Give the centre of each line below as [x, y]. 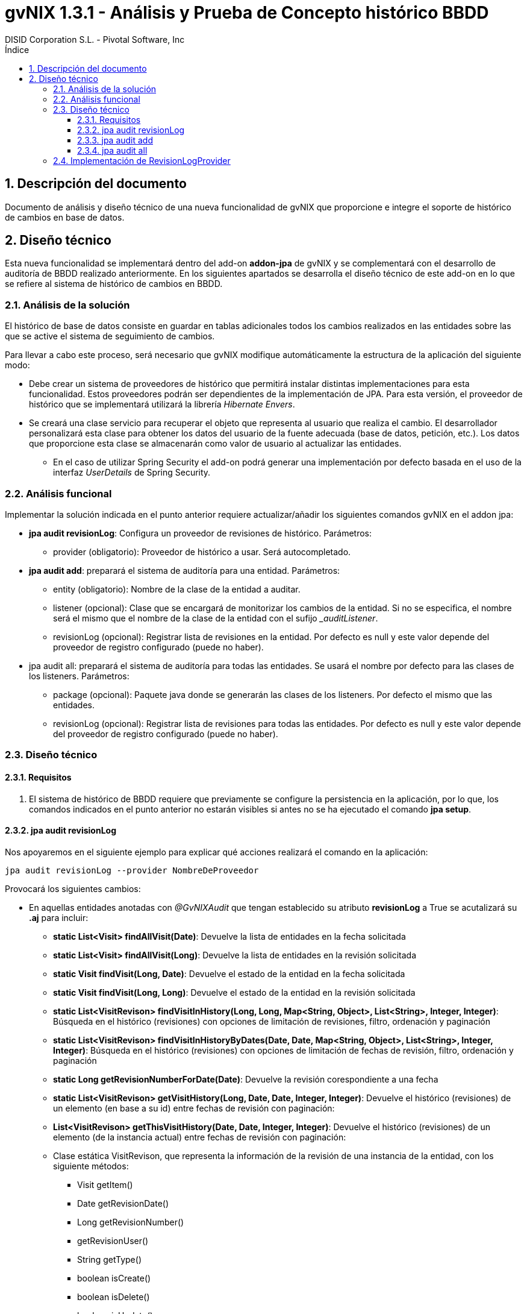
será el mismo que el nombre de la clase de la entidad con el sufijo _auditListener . [216, 618]
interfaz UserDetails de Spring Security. [132, 473]
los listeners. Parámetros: [79, 676]
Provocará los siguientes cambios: [73, 888]
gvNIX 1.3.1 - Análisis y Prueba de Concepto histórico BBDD [247, 13]
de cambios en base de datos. [65, 217]
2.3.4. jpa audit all [112, 150]
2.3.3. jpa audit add [115, 140]
